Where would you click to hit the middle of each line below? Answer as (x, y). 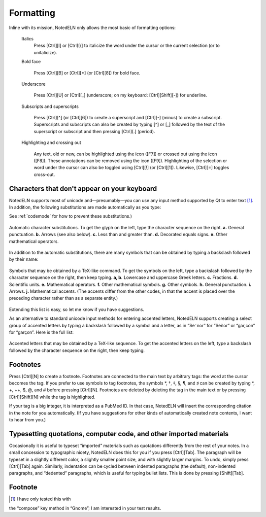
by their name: (24, 259)
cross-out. (44, 174)
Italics (28, 38)
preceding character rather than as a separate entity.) (64, 298)
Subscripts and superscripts (50, 106)
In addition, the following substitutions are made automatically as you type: (85, 207)
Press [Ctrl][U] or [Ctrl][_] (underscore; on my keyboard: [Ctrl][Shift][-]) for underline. (120, 95)
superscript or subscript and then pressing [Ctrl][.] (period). (94, 131)
